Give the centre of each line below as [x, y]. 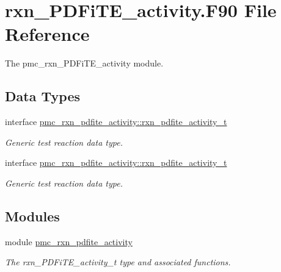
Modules [32, 216]
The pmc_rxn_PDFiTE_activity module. [84, 63]
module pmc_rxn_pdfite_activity [69, 241]
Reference [47, 34]
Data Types [42, 96]
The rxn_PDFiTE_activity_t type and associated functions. [118, 262]
